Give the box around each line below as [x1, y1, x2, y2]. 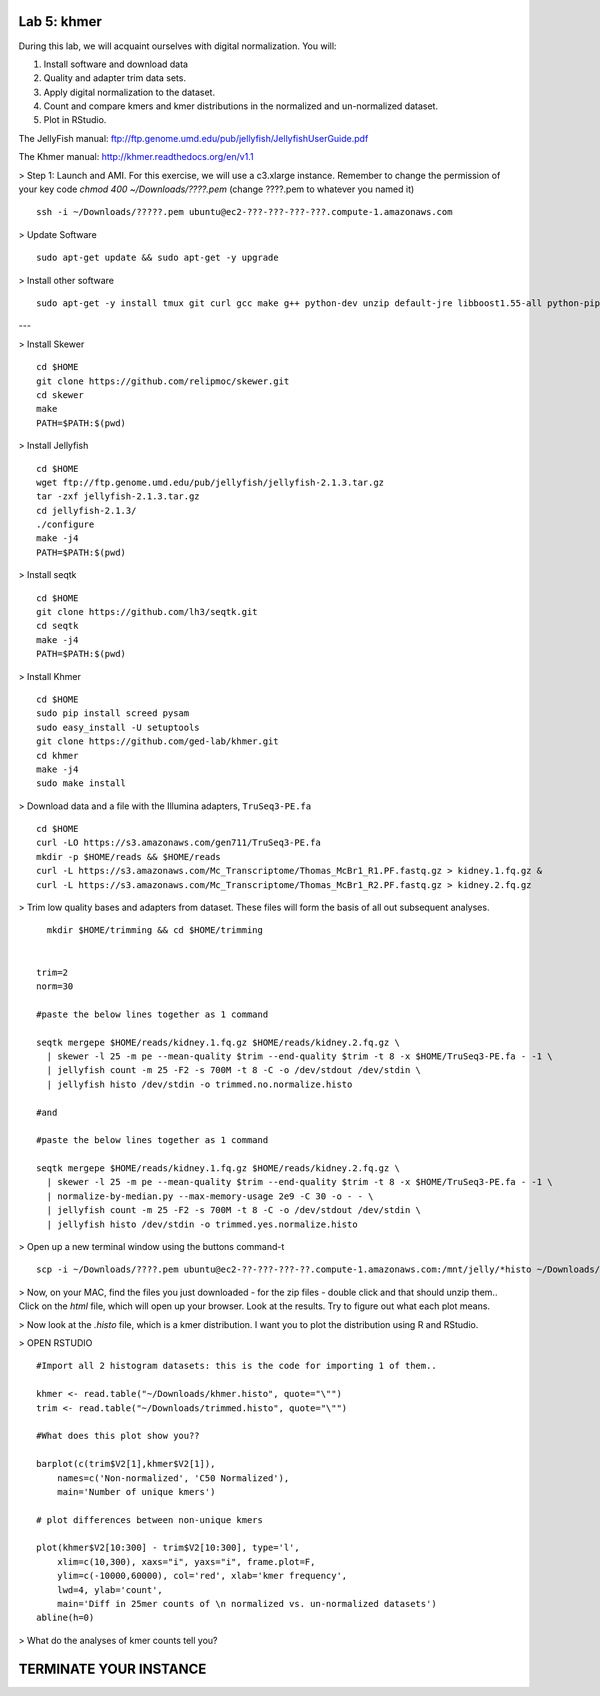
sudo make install [36, 778, 127, 789]
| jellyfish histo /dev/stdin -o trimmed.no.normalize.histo [46, 1078, 353, 1090]
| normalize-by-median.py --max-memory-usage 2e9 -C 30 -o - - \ [46, 1190, 374, 1202]
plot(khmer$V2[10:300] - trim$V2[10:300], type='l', [36, 1542, 300, 1554]
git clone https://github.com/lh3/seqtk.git [36, 606, 259, 618]
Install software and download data [43, 58, 189, 70]
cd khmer [36, 750, 79, 761]
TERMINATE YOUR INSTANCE [18, 1660, 207, 1677]
